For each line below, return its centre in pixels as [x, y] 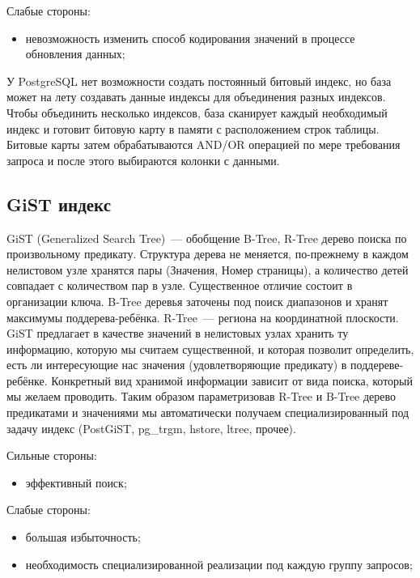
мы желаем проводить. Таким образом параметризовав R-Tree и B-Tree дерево [202, 396]
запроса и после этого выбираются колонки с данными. [143, 160]
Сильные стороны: [52, 455]
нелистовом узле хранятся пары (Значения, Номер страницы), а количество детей [208, 269]
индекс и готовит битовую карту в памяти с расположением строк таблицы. [193, 128]
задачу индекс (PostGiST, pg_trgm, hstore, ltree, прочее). [151, 428]
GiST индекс [59, 204]
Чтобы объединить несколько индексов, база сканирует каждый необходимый [197, 112]
